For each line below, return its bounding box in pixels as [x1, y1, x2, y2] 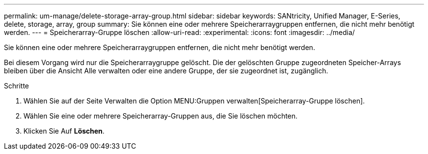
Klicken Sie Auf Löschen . [23, 127, 105, 135]
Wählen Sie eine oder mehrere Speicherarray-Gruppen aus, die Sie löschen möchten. [23, 112, 298, 120]
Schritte [4, 82, 29, 90]
